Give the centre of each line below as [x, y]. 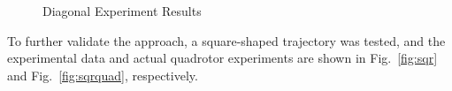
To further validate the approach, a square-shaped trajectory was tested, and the [226, 40]
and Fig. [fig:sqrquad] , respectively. [103, 75]
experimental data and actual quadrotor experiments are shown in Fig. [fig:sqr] [222, 58]
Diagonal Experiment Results [122, 11]
